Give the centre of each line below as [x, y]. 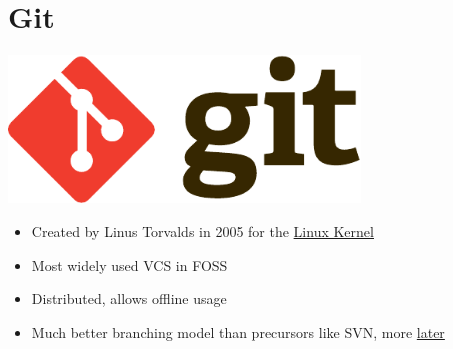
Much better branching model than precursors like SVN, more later [238, 331]
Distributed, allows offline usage [129, 298]
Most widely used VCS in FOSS [129, 264]
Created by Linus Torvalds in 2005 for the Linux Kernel [202, 230]
